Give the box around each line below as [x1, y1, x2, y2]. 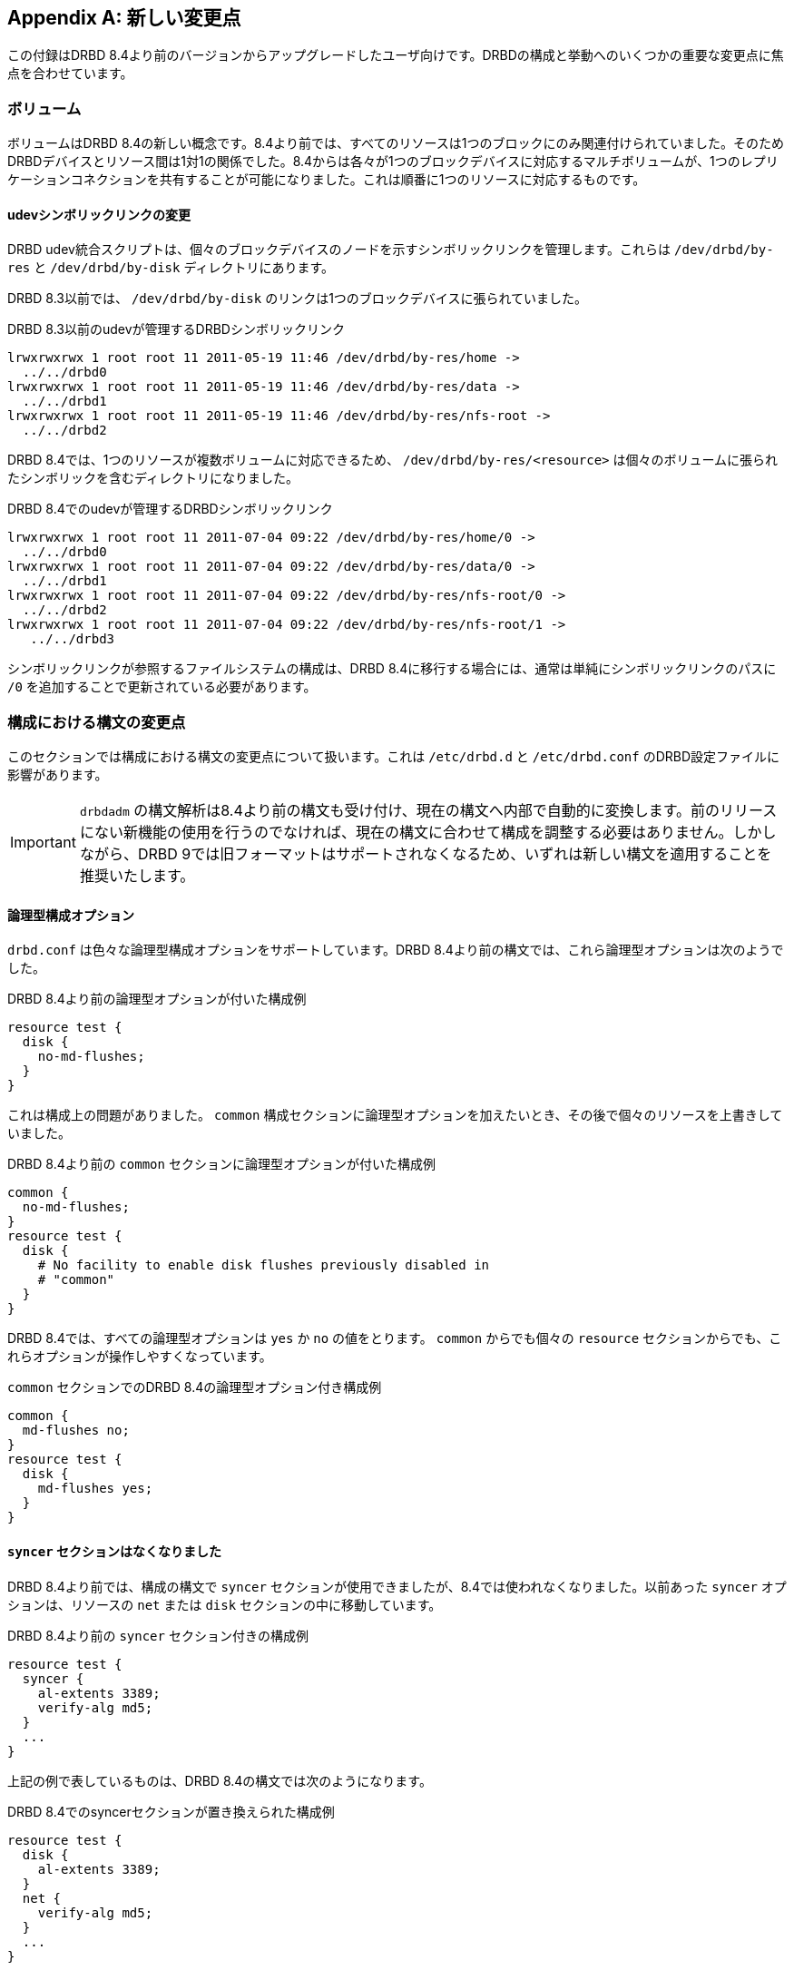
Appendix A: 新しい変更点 [7, 6, 241, 29]
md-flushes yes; [37, 1481, 153, 1496]
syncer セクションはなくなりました [7, 1543, 221, 1559]
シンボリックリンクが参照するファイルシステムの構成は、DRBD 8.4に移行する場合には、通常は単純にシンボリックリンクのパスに [7, 661, 777, 677]
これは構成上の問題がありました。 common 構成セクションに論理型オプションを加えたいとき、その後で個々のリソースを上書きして [7, 1107, 783, 1123]
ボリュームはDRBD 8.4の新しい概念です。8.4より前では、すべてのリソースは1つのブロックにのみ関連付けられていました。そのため [7, 135, 785, 152]
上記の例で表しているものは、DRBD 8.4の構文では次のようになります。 [7, 1772, 432, 1789]
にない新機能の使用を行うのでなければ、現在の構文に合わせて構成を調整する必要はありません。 [79, 823, 733, 842]
